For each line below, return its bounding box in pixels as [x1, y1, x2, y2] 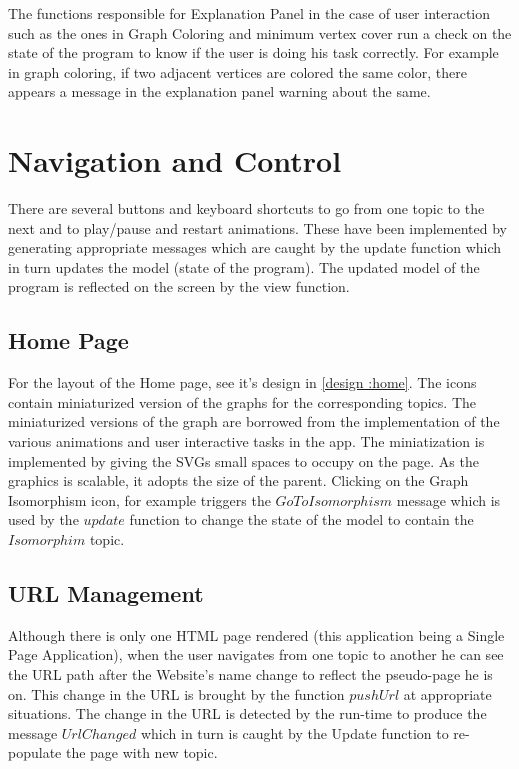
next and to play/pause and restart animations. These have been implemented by [8, 217, 507, 238]
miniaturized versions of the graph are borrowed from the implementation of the [8, 411, 500, 432]
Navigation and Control [8, 140, 342, 181]
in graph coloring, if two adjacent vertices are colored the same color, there [8, 61, 467, 82]
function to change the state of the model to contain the [129, 509, 474, 530]
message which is [396, 489, 501, 510]
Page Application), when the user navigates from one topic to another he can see [8, 644, 504, 665]
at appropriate [403, 683, 492, 704]
